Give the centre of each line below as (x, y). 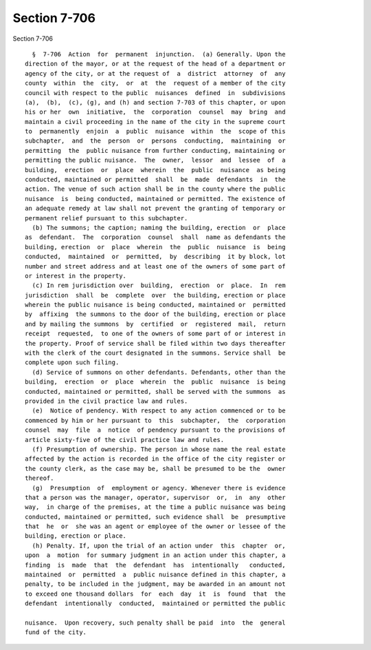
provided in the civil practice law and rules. (106, 401)
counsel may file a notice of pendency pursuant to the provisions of (155, 430)
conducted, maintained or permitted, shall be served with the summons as (155, 391)
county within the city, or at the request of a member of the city (155, 83)
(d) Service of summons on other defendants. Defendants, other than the (159, 372)
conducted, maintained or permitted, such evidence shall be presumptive (155, 517)
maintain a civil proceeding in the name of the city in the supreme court (155, 122)
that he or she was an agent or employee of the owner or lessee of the (155, 526)
